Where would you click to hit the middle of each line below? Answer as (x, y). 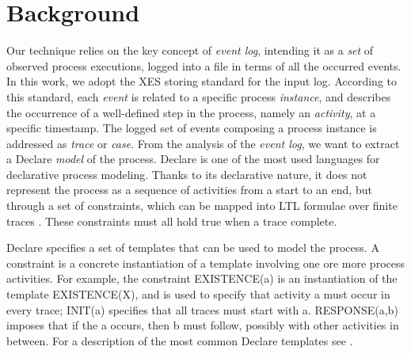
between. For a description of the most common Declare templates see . (180, 340)
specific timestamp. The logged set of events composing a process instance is (192, 128)
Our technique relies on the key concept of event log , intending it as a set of (190, 50)
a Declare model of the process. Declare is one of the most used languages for (193, 159)
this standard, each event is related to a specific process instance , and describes (199, 96)
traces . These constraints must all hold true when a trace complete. (172, 221)
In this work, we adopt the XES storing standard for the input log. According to (202, 81)
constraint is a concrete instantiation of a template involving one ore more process (205, 263)
